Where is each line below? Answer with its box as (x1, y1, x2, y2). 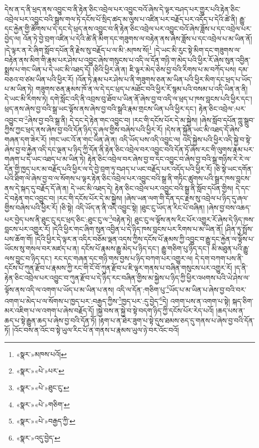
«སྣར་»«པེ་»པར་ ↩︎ (16, 365, 65, 376)
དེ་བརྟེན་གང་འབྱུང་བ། (4, 192, 55, 203)
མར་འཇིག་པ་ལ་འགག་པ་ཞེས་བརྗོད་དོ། (4, 305, 94, 316)
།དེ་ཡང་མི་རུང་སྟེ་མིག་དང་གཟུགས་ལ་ (154, 45, 241, 55)
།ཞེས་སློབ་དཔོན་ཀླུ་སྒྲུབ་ (200, 114, 255, 125)
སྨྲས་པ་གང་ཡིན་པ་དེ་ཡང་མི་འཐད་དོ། (4, 64, 91, 75)
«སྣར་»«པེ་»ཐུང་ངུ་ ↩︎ (16, 382, 70, 393)
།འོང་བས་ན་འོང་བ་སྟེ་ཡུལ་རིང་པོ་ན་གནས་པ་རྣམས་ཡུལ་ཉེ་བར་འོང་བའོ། (12, 325, 179, 335)
